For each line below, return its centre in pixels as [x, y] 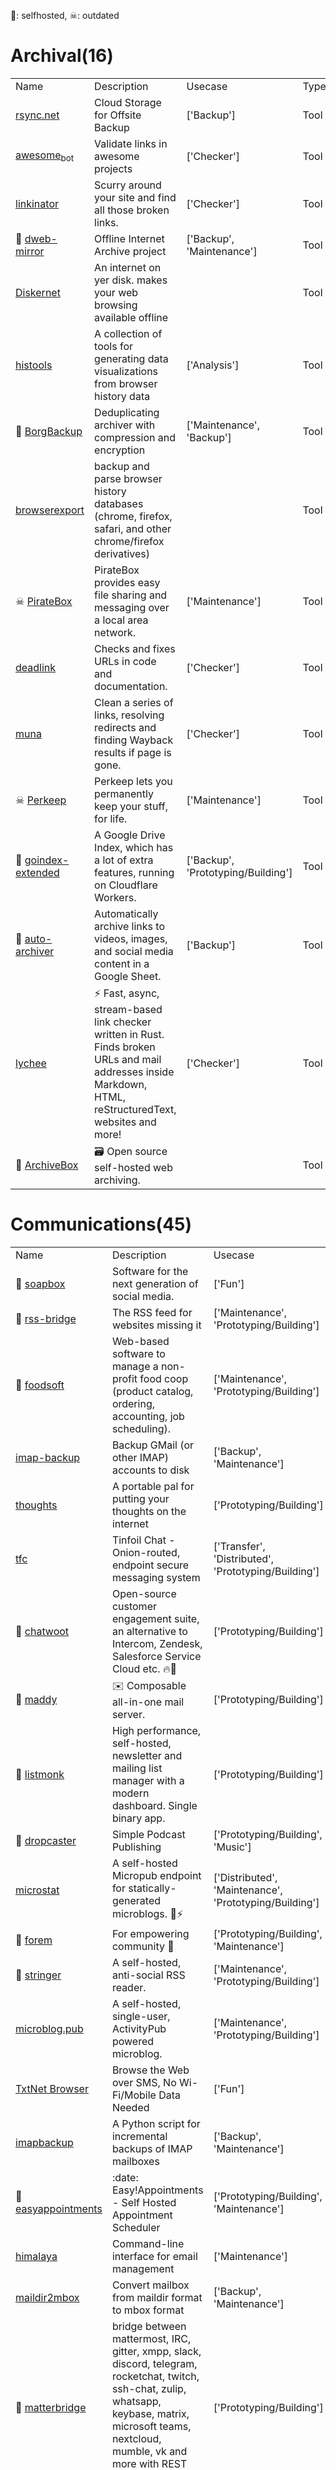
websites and [125, 1122]
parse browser [128, 478]
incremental [139, 2136]
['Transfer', [239, 1546]
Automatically [126, 913]
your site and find [135, 197]
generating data [131, 358]
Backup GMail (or [153, 1445]
